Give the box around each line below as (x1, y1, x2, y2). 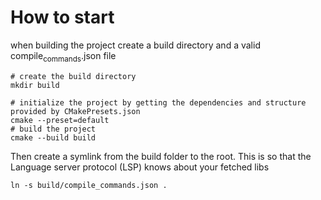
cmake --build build (10, 132, 97, 143)
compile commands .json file (10, 49, 117, 64)
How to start (10, 6, 115, 29)
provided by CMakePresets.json (10, 106, 141, 116)
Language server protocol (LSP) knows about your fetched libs (10, 161, 270, 173)
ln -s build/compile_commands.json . (10, 180, 168, 190)
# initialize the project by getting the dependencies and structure (10, 97, 307, 108)
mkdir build (10, 80, 60, 90)
